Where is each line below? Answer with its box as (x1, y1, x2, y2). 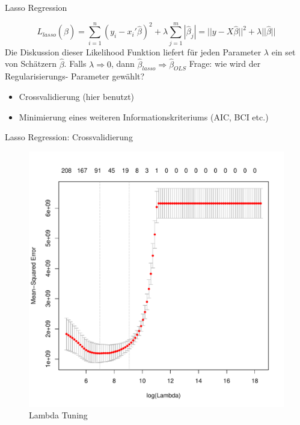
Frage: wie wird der (189, 57, 261, 70)
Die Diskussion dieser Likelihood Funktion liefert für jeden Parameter (5, 45, 262, 58)
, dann (111, 57, 135, 70)
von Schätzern (5, 57, 57, 70)
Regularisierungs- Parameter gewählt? (5, 70, 145, 82)
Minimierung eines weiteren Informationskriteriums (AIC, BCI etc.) (19, 110, 269, 123)
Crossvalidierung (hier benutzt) (19, 90, 135, 102)
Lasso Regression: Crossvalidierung (5, 131, 133, 143)
